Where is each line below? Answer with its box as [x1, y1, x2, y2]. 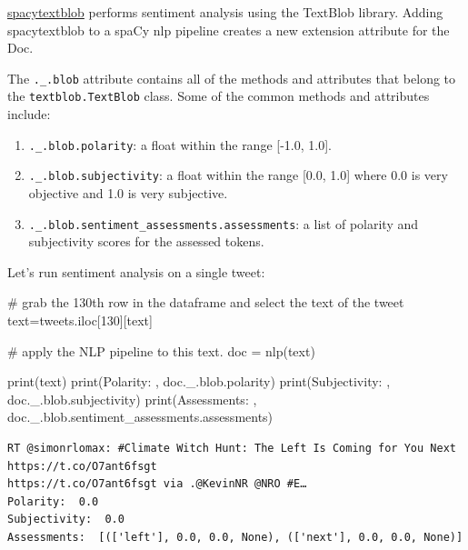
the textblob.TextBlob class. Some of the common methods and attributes [7, 86, 430, 105]
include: [7, 105, 51, 124]
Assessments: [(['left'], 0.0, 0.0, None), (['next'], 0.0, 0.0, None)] [7, 530, 463, 544]
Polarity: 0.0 [7, 495, 99, 508]
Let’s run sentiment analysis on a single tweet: [7, 262, 265, 281]
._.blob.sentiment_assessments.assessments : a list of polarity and [28, 214, 419, 233]
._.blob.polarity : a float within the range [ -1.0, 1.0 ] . [28, 135, 332, 154]
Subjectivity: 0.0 [7, 513, 124, 526]
